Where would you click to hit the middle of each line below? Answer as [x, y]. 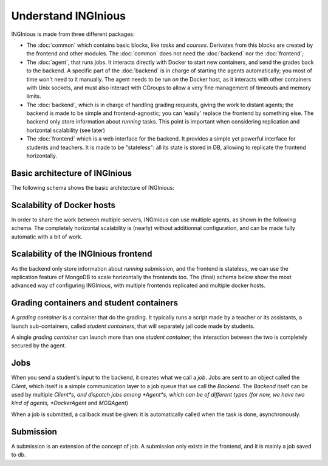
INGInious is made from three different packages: [73, 34]
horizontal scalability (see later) [66, 130]
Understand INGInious [69, 16]
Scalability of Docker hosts [63, 205]
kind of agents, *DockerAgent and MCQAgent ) [70, 403]
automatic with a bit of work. [47, 237]
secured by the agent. [39, 346]
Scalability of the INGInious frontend [82, 254]
